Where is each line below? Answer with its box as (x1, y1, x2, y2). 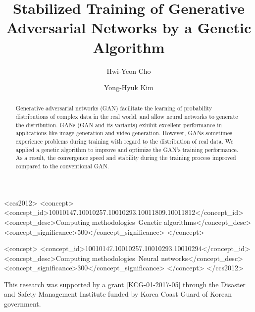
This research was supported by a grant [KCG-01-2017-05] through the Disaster (4, 279, 246, 289)
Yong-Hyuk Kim (104, 82, 153, 93)
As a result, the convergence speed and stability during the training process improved (15, 154, 236, 162)
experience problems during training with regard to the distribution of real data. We (15, 137, 234, 146)
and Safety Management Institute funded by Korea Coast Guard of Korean (4, 289, 232, 299)
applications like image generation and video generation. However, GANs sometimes (15, 129, 232, 137)
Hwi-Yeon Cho (106, 65, 151, 76)
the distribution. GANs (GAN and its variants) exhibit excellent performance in (15, 120, 222, 129)
